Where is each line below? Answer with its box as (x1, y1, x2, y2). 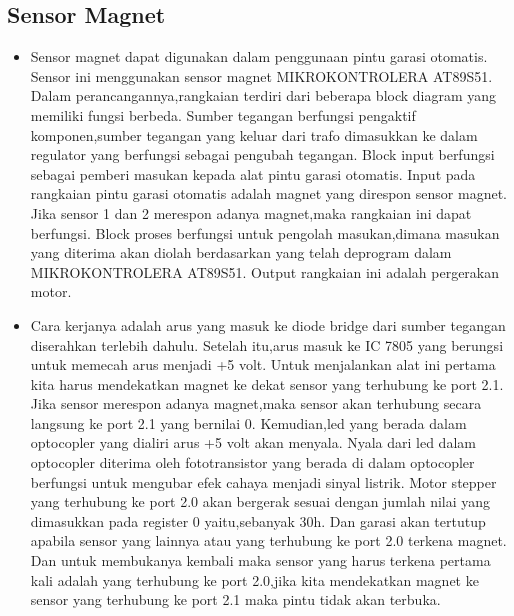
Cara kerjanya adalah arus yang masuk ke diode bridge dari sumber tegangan (30, 314, 506, 335)
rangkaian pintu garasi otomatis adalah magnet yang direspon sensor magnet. (30, 183, 507, 204)
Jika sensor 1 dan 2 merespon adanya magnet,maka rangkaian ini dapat (30, 202, 472, 223)
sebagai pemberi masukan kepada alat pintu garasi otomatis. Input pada (30, 163, 476, 184)
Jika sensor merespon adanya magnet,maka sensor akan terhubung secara (30, 393, 482, 414)
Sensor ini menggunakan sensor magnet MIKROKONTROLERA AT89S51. (30, 65, 493, 86)
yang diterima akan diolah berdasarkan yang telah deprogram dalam (30, 242, 452, 263)
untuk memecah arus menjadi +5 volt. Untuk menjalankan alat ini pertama (30, 354, 496, 375)
